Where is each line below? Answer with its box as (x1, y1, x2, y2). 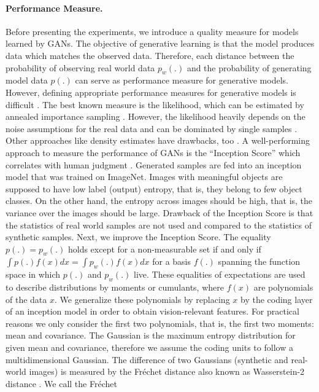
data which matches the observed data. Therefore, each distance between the (6, 49, 294, 61)
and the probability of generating (186, 61, 312, 74)
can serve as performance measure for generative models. (75, 74, 288, 87)
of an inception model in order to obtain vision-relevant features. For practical (6, 305, 299, 318)
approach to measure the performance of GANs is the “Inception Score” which (6, 146, 301, 159)
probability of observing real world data (6, 61, 155, 74)
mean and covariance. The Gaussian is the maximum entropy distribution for (6, 329, 296, 342)
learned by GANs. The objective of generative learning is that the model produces (6, 37, 315, 50)
